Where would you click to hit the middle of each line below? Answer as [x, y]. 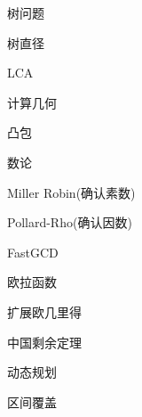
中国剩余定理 [44, 342]
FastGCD [33, 252]
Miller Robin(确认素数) [71, 192]
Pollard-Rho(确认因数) [70, 222]
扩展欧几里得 [44, 311]
